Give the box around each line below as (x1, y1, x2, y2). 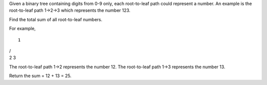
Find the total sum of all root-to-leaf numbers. (9, 16, 102, 22)
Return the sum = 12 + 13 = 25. (9, 73, 72, 79)
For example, (9, 26, 36, 31)
